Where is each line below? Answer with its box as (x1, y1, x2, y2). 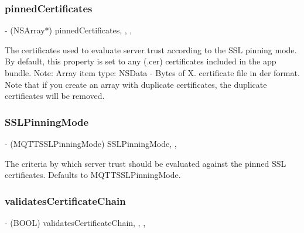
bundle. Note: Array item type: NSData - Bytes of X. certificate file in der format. (5, 67, 300, 78)
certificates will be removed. (5, 90, 105, 102)
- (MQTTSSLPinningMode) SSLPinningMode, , (5, 138, 177, 149)
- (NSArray (5, 24, 45, 36)
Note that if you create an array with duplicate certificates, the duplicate (5, 78, 267, 90)
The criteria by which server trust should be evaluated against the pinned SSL (5, 157, 286, 169)
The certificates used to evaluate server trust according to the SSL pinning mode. (5, 43, 297, 56)
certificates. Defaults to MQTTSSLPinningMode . (5, 169, 181, 181)
